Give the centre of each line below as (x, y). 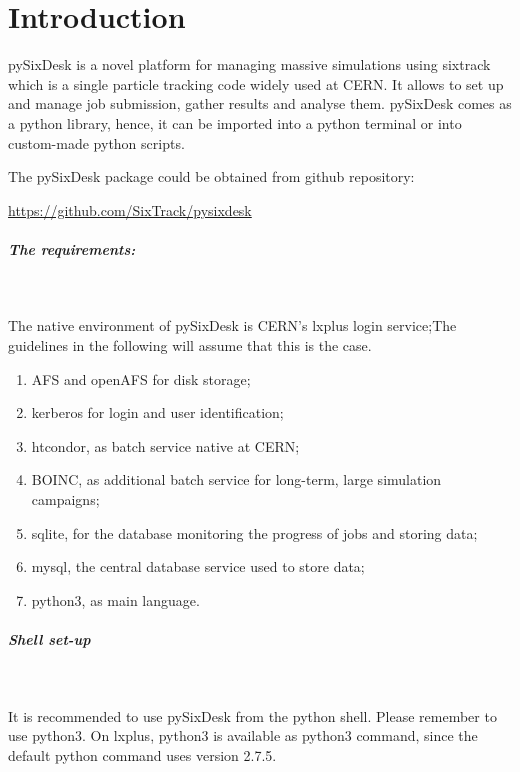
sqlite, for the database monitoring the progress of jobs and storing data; (254, 532)
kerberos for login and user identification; (157, 412)
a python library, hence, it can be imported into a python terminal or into (235, 122)
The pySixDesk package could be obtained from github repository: (211, 176)
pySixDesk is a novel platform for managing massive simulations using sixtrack (249, 64)
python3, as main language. (115, 599)
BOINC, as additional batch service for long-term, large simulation (236, 479)
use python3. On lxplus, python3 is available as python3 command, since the (243, 735)
